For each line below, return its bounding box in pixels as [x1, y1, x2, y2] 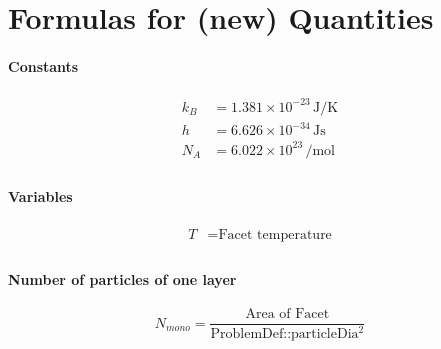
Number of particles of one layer [8, 269, 237, 290]
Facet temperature [218, 227, 332, 242]
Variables [8, 186, 73, 207]
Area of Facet [245, 307, 330, 322]
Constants [8, 55, 79, 76]
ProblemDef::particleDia [210, 326, 359, 341]
